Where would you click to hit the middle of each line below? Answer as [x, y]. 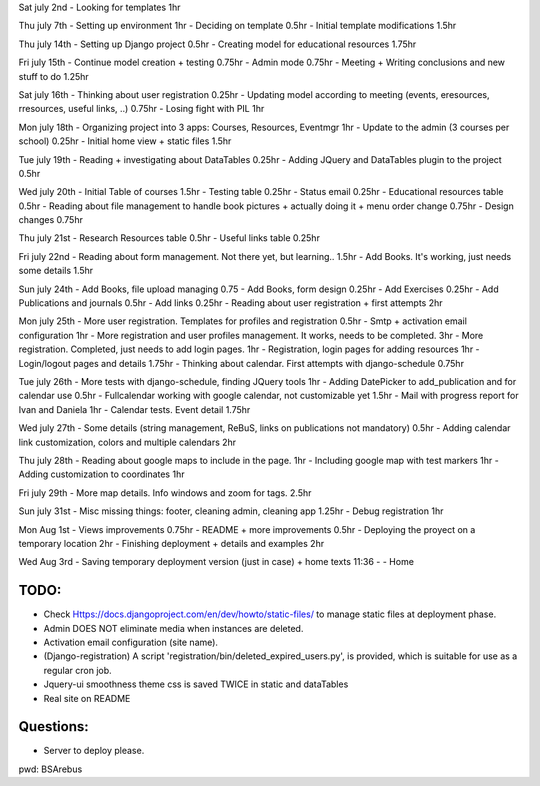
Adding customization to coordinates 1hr [101, 474]
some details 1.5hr [56, 271]
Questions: [53, 726]
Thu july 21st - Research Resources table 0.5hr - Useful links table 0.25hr [169, 238]
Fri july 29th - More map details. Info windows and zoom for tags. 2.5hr [165, 492]
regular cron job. [77, 670]
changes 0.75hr [51, 220]
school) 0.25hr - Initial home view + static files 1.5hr [125, 141]
